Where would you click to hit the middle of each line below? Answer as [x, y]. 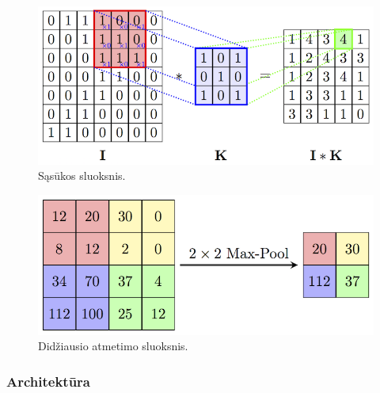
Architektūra [49, 381]
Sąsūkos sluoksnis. [82, 176]
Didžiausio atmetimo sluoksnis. [113, 346]
